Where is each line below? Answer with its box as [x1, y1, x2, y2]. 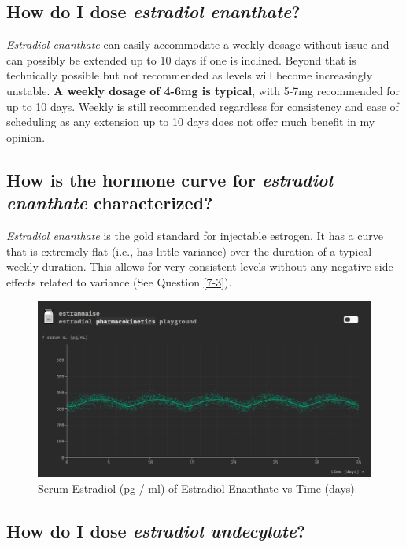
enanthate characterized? [6, 190, 213, 215]
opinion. [6, 128, 46, 145]
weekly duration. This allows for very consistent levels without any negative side [6, 258, 393, 275]
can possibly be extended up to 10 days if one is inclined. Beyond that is [6, 51, 356, 68]
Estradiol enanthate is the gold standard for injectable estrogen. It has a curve [6, 227, 383, 243]
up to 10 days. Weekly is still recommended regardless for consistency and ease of [6, 98, 399, 114]
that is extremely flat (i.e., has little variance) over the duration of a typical [6, 242, 372, 259]
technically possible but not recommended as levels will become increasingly [6, 67, 373, 83]
